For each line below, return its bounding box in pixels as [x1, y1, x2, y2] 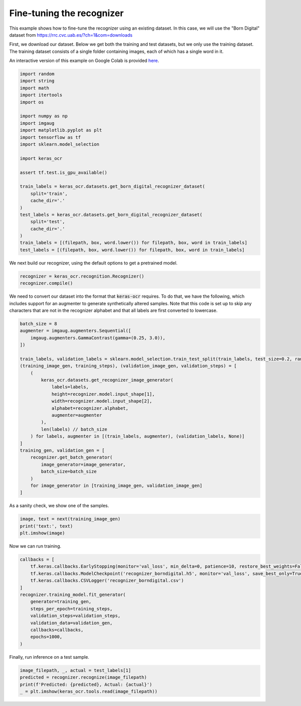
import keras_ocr [20, 155, 63, 161]
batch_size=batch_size [41, 469, 97, 475]
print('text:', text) [20, 523, 73, 529]
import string [20, 78, 55, 84]
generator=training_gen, [30, 599, 92, 604]
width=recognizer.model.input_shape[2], [51, 398, 153, 404]
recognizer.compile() [20, 281, 73, 286]
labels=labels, [51, 384, 89, 390]
